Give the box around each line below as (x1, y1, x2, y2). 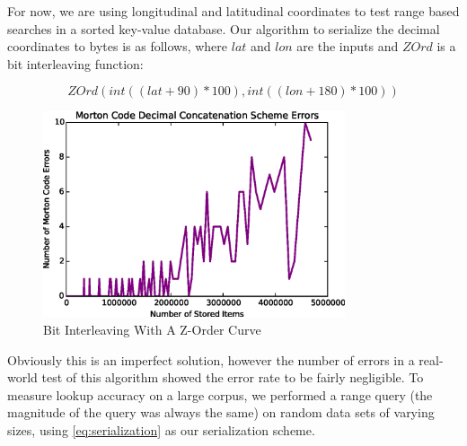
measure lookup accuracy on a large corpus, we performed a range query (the (7, 385, 433, 404)
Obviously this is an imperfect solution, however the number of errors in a (7, 350, 415, 369)
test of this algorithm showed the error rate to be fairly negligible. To (41, 368, 424, 387)
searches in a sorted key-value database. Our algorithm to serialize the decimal (7, 19, 440, 38)
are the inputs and (296, 37, 399, 56)
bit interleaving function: (7, 54, 144, 73)
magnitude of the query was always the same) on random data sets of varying (7, 403, 435, 422)
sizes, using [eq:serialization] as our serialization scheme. (7, 420, 315, 439)
